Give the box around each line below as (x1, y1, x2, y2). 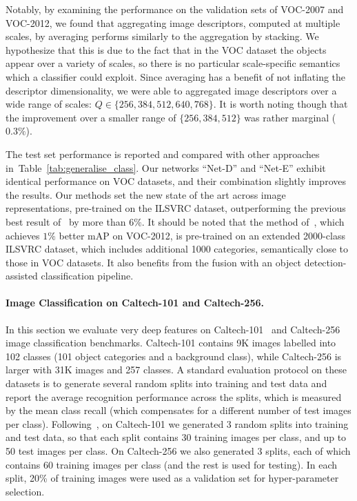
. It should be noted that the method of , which (141, 214, 345, 228)
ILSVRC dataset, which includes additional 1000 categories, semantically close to (6, 242, 348, 256)
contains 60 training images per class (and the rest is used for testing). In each (6, 457, 338, 471)
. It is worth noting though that (213, 97, 348, 111)
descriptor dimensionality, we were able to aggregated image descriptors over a (6, 83, 337, 97)
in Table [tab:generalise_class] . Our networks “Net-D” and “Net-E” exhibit (6, 160, 326, 175)
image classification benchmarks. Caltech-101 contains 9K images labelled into (6, 335, 336, 350)
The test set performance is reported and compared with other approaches (6, 146, 320, 161)
